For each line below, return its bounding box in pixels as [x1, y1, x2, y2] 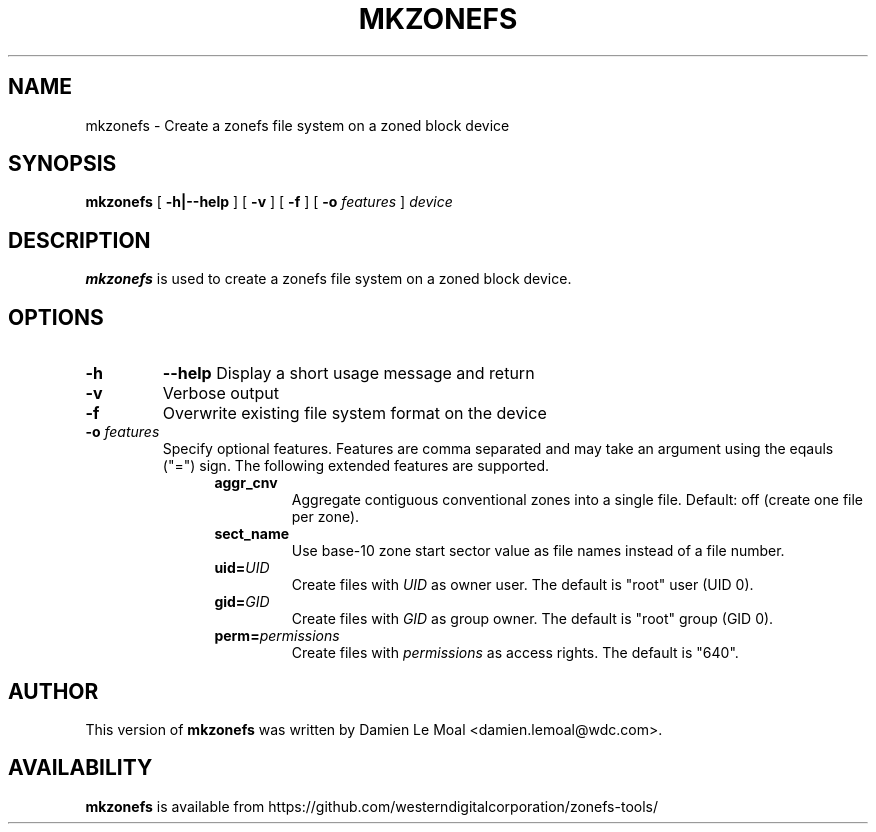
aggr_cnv [214, 474, 278, 492]
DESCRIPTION [8, 227, 151, 253]
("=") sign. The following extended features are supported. [162, 457, 550, 475]
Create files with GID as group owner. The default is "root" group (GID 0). [291, 610, 774, 628]
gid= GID [214, 593, 270, 611]
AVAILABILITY [8, 755, 153, 781]
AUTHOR [8, 678, 99, 704]
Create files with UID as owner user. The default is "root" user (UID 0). [291, 576, 754, 594]
